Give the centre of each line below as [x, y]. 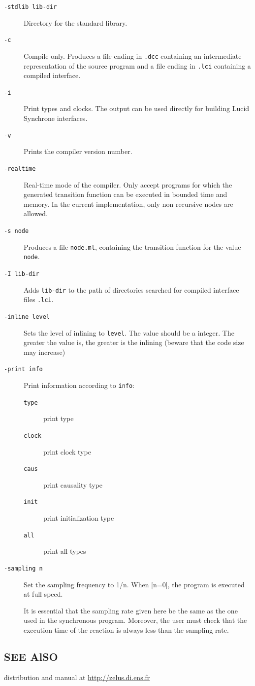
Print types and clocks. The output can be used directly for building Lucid [137, 108]
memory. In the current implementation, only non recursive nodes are [128, 204]
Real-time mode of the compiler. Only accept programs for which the [128, 184]
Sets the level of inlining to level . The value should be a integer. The [129, 332]
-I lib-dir [22, 274]
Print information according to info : [79, 385]
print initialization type [79, 518]
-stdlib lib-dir [31, 7]
